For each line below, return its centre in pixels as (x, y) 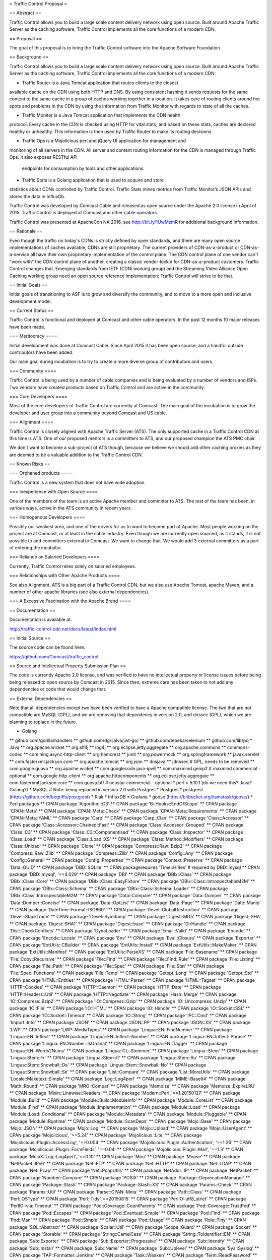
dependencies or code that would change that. (58, 689)
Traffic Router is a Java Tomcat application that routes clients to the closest (100, 83)
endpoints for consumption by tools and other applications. (83, 168)
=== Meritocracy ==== (33, 336)
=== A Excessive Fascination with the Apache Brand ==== (70, 601)
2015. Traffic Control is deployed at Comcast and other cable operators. (84, 213)
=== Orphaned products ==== (41, 473)
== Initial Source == (30, 638)
